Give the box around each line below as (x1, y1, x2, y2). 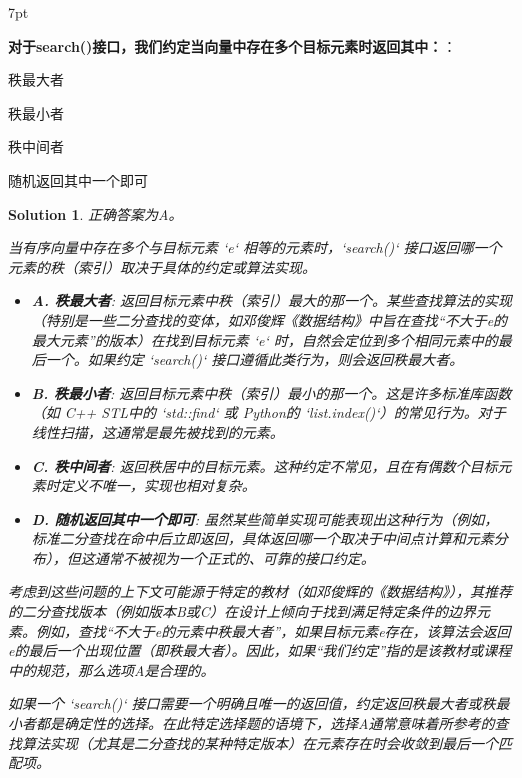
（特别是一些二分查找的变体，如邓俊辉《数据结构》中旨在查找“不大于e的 (31, 309, 508, 330)
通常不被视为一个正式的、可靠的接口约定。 (94, 547, 375, 568)
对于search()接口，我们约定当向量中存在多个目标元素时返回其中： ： (8, 35, 457, 56)
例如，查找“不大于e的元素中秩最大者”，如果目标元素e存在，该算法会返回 (35, 620, 511, 641)
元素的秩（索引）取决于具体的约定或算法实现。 (8, 256, 316, 277)
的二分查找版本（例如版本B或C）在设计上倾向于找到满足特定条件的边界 (8, 601, 476, 622)
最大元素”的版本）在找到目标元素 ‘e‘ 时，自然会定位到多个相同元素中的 (31, 329, 498, 350)
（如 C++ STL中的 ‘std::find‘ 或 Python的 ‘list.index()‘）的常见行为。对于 (31, 402, 506, 423)
